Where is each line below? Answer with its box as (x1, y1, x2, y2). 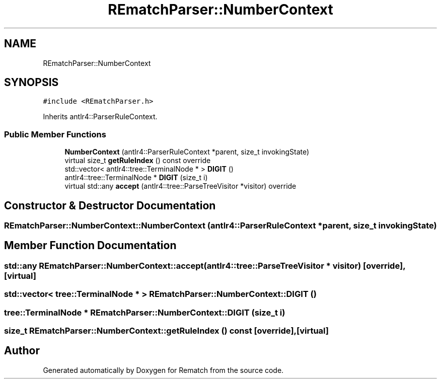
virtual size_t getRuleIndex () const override (64, 156, 211, 165)
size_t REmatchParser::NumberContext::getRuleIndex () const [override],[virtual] (4, 326, 329, 336)
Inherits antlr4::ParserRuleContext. (43, 112, 158, 121)
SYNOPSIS (4, 76, 59, 89)
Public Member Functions (4, 129, 106, 139)
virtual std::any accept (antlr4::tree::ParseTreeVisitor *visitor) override (64, 182, 297, 191)
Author (4, 344, 40, 357)
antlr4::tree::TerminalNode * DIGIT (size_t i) (64, 173, 208, 182)
